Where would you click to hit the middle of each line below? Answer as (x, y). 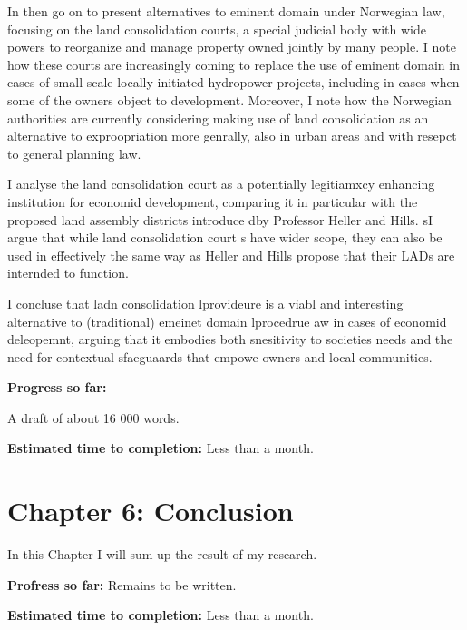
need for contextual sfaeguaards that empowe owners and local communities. (220, 356)
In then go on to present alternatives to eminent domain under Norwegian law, (226, 11)
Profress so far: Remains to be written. (122, 584)
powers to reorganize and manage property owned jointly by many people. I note (232, 47)
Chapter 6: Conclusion (151, 511)
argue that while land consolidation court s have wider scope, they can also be (225, 237)
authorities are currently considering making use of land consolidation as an (218, 118)
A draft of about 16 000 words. (93, 417)
